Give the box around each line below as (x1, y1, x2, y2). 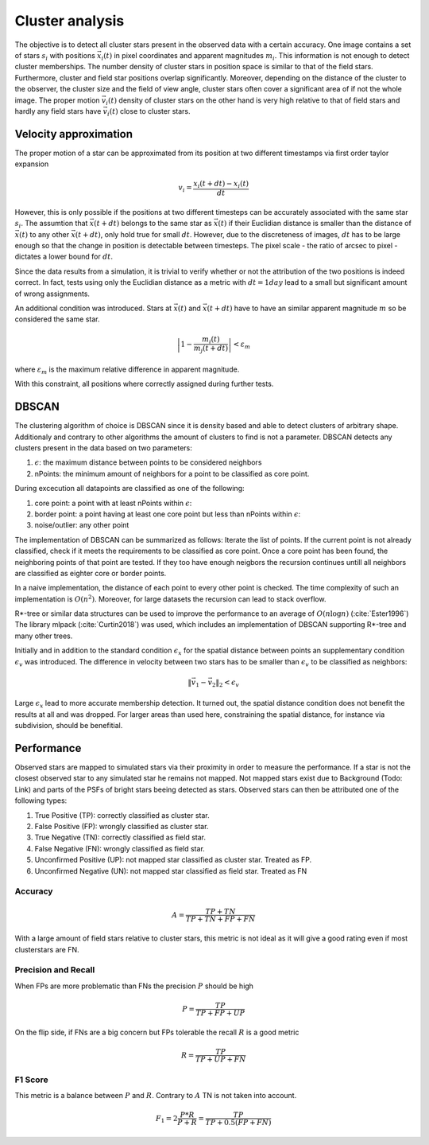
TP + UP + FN (195, 1054, 246, 1064)
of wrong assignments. (14, 289, 91, 298)
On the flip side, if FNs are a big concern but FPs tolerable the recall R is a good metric (14, 1027, 300, 1037)
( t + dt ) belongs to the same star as (94, 219, 212, 228)
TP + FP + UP (195, 1008, 245, 1018)
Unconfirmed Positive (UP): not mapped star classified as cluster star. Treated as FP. (34, 855, 312, 865)
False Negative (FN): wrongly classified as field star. (34, 843, 206, 853)
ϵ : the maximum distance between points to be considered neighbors (34, 458, 262, 467)
